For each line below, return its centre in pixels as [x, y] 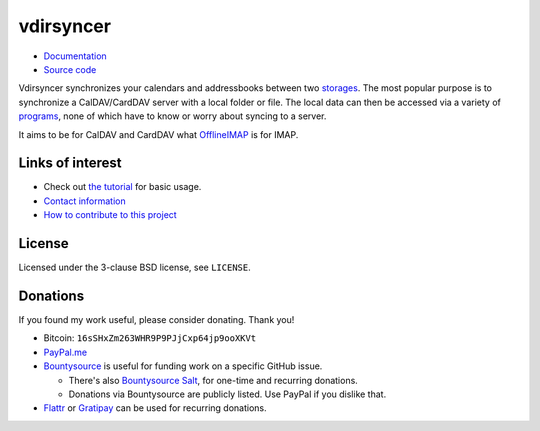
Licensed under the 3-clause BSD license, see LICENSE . [134, 267]
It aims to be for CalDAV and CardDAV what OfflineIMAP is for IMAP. [158, 134]
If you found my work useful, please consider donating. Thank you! [156, 319]
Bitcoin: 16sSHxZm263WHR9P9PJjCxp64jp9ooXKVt [150, 338]
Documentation [75, 56]
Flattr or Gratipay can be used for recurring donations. [155, 408]
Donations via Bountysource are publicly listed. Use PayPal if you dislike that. [227, 394]
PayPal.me [65, 352]
